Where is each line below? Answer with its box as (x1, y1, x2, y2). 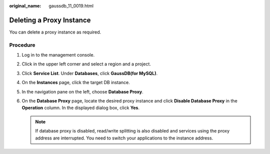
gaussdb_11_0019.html (48, 3, 93, 8)
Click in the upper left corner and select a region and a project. (21, 61, 151, 67)
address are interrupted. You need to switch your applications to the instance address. (35, 135, 213, 141)
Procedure (9, 41, 35, 48)
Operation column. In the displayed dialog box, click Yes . (21, 105, 140, 111)
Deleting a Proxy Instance (9, 15, 91, 24)
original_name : (9, 3, 41, 8)
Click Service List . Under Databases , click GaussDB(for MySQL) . (21, 70, 157, 76)
